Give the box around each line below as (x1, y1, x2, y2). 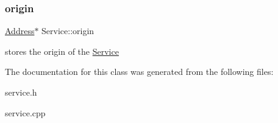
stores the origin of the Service (5, 44, 119, 57)
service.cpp (5, 106, 46, 119)
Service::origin (41, 24, 94, 37)
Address (5, 24, 35, 37)
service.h (5, 86, 37, 98)
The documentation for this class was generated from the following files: (5, 65, 274, 78)
